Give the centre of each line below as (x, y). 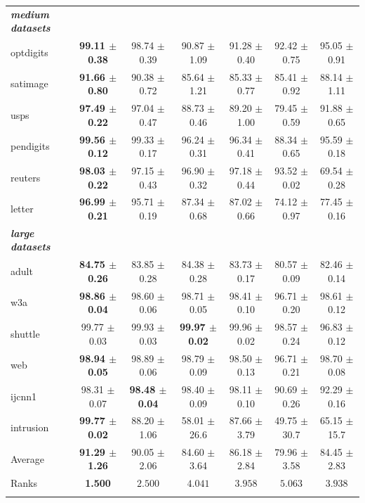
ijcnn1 (24, 396)
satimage (29, 83)
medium (30, 14)
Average (27, 458)
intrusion (30, 427)
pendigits (30, 146)
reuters (26, 177)
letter (22, 209)
